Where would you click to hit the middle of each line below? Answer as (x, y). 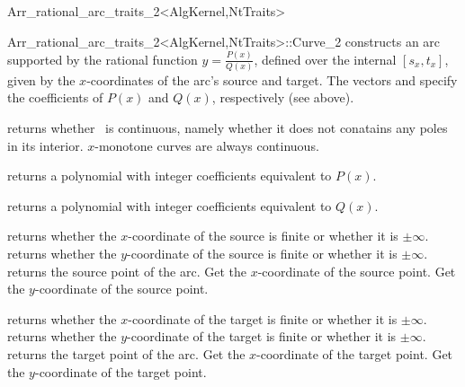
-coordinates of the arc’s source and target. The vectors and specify (272, 79)
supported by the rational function (103, 59)
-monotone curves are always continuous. (207, 145)
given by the (41, 79)
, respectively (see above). (283, 97)
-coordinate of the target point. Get (355, 353)
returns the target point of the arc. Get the (126, 353)
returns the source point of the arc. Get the (127, 271)
